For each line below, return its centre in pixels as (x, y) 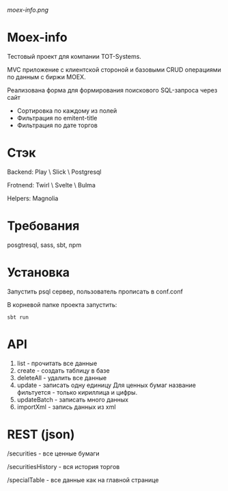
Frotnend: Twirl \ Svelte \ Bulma (51, 185)
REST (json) (41, 434)
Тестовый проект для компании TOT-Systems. (74, 56)
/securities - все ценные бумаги (54, 453)
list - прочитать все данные (57, 363)
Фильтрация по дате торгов (57, 125)
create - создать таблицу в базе (63, 370)
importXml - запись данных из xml (66, 407)
